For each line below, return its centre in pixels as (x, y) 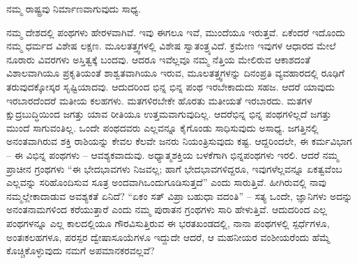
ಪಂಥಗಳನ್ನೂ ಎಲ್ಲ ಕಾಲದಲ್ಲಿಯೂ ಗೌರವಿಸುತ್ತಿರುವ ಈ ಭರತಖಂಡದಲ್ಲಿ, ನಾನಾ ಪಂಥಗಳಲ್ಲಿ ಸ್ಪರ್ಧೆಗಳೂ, (168, 223)
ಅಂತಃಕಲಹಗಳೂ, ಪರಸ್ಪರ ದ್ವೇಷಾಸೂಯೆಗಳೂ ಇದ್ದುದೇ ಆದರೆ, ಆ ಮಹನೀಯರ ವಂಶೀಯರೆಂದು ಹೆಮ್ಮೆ (168, 236)
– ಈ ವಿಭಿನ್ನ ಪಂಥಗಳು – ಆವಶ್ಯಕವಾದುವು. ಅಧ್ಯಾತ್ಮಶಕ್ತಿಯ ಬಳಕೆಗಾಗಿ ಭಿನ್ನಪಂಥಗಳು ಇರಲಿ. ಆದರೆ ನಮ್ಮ (173, 154)
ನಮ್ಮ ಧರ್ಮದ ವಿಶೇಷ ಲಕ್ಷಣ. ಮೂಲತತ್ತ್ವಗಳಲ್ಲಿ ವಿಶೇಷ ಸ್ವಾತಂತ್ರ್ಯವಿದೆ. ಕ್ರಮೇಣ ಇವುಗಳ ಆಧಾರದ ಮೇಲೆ (171, 46)
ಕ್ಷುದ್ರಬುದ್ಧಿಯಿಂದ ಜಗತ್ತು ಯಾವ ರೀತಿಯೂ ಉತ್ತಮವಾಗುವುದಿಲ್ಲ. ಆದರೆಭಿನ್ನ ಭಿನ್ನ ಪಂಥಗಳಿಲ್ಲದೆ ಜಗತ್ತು (169, 114)
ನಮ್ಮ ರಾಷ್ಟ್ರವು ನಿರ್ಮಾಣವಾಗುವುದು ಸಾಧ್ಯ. (74, 8)
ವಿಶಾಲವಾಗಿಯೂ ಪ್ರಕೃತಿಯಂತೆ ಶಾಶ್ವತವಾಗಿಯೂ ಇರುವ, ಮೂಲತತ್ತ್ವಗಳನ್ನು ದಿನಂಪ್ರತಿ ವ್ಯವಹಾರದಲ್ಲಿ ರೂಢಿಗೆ (176, 73)
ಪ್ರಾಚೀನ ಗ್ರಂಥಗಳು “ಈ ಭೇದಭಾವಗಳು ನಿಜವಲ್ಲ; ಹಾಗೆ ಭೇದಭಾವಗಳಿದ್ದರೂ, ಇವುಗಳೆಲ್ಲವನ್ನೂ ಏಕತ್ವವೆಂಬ (174, 168)
